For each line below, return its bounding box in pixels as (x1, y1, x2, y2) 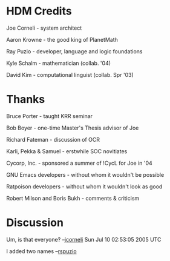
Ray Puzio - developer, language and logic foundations (6, 47, 143, 55)
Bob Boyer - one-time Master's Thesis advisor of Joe (6, 124, 139, 131)
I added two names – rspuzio (6, 247, 77, 255)
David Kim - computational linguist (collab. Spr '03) (6, 71, 134, 78)
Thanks (6, 93, 45, 107)
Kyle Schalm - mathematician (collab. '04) (6, 59, 111, 67)
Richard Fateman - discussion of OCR (6, 136, 100, 143)
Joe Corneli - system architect (6, 24, 82, 31)
